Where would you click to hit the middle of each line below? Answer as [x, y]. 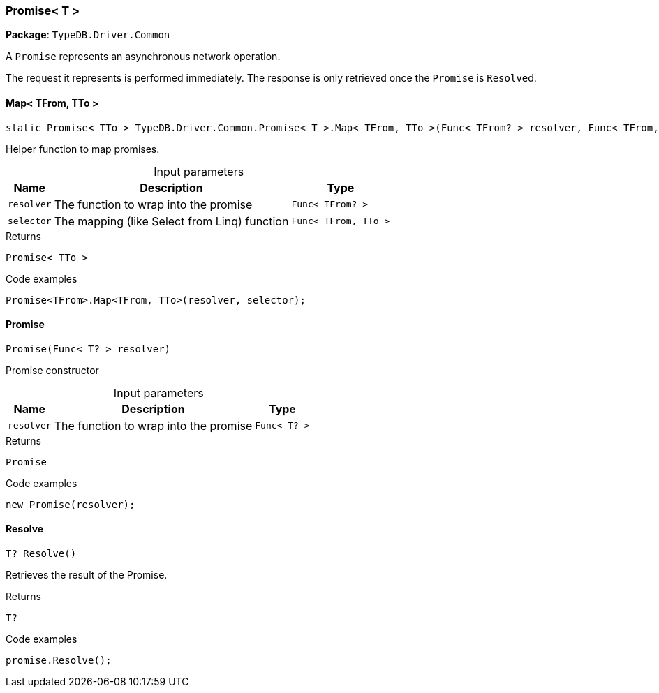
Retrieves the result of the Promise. [87, 575]
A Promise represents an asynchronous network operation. [143, 57]
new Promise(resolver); [71, 504]
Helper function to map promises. [83, 149]
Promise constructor [52, 370]
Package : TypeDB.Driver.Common [88, 35]
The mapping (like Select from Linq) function [171, 221]
